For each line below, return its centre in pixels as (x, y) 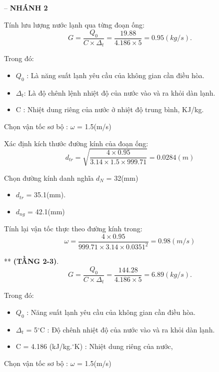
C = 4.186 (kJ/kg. (44, 346)
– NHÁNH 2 (26, 8)
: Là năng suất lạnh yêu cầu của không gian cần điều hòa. (115, 75)
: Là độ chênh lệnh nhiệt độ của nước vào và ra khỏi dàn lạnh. (119, 92)
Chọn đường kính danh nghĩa (49, 177)
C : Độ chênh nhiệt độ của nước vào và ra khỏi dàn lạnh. (127, 329)
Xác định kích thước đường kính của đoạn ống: (76, 143)
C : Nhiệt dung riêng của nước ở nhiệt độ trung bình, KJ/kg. (110, 109)
